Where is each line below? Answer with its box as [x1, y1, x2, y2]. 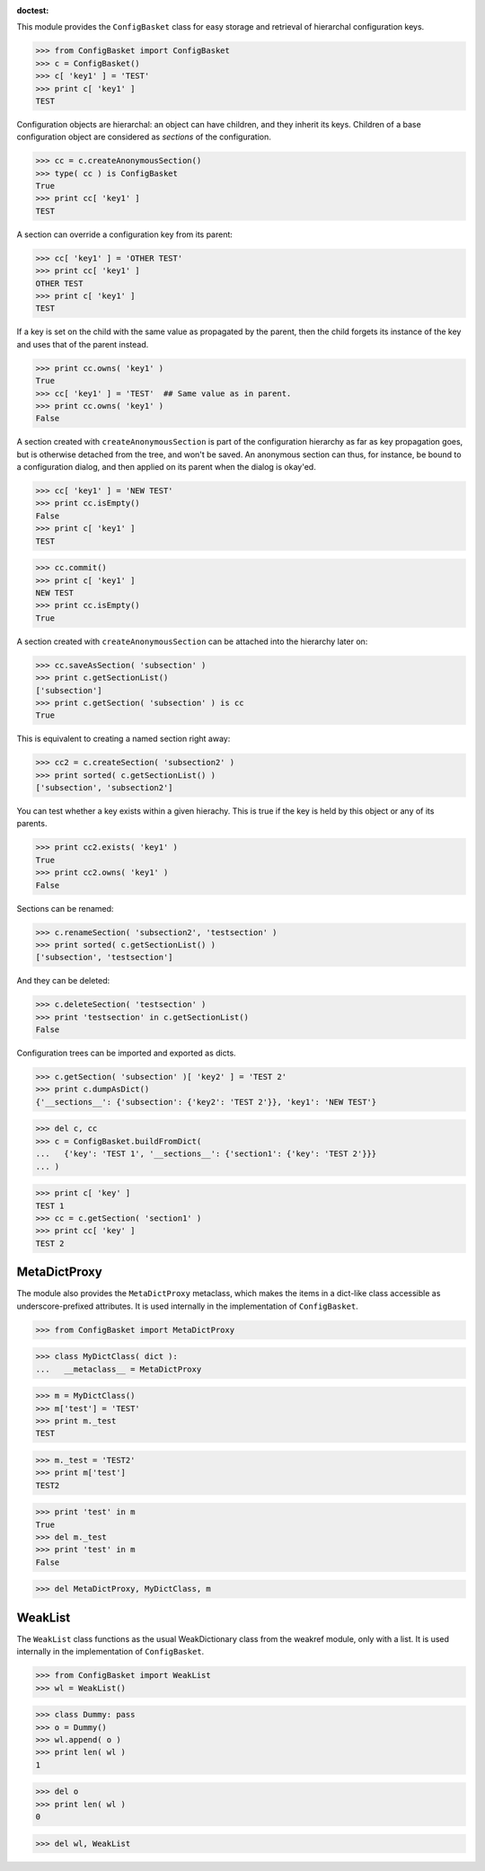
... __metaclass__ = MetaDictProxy [35, 1364, 202, 1374]
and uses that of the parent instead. [16, 339, 149, 349]
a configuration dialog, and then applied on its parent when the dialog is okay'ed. [16, 462, 316, 472]
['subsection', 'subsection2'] [35, 782, 174, 793]
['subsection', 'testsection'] [35, 952, 174, 963]
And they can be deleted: [16, 975, 110, 986]
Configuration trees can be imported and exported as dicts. [16, 1047, 237, 1059]
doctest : [16, 5, 49, 15]
